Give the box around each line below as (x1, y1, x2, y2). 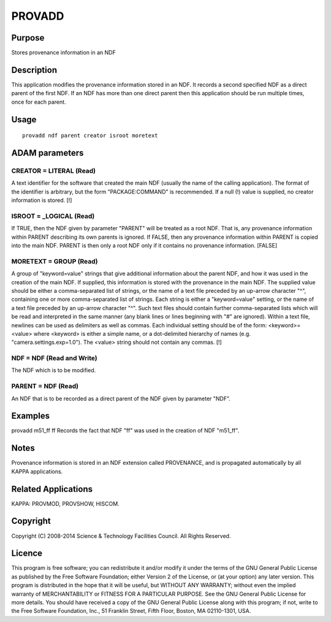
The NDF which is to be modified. (11, 367, 96, 374)
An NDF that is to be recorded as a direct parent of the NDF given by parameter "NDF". (11, 395, 231, 402)
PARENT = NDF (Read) (11, 382, 79, 391)
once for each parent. (11, 98, 67, 106)
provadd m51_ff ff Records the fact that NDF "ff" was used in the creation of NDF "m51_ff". (11, 427, 240, 434)
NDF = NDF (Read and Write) (11, 354, 97, 362)
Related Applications (11, 484, 93, 494)
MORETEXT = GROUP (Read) (11, 257, 98, 265)
